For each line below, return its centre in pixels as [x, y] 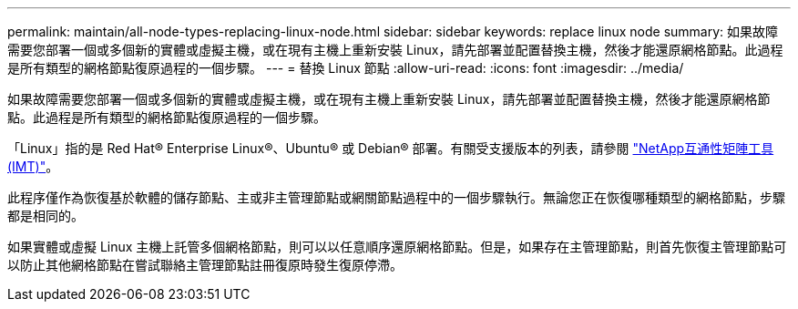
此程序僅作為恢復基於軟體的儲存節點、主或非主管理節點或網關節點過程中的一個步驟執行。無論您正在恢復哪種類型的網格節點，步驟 [396, 197]
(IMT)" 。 [33, 166]
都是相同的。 [46, 216]
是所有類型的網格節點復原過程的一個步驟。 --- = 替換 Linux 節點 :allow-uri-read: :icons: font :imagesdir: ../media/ [346, 68]
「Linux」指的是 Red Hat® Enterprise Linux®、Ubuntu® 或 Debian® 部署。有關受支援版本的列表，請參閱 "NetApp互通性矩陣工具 [391, 148]
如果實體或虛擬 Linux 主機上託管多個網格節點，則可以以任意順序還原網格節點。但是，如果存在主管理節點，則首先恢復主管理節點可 [397, 247]
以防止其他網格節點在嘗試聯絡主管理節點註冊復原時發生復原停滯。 [205, 265]
